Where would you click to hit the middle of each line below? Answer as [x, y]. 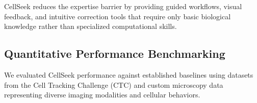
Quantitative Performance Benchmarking [115, 54]
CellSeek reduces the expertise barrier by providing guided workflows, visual [123, 6]
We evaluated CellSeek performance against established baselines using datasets [129, 74]
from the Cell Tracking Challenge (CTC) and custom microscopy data [114, 84]
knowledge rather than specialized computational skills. [91, 26]
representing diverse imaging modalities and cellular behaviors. [102, 95]
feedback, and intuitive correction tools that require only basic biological [118, 16]
